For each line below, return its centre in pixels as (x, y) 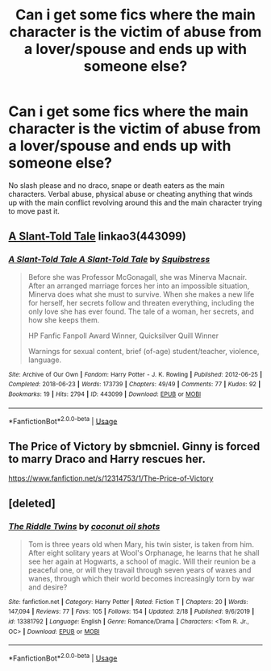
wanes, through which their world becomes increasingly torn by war (142, 578)
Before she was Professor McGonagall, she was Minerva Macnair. (138, 277)
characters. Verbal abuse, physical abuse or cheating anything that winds (131, 194)
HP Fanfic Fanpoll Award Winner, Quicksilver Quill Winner (123, 335)
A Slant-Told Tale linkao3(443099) (98, 237)
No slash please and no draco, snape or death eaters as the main (117, 185)
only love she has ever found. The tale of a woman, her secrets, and (141, 311)
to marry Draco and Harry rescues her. (107, 458)
